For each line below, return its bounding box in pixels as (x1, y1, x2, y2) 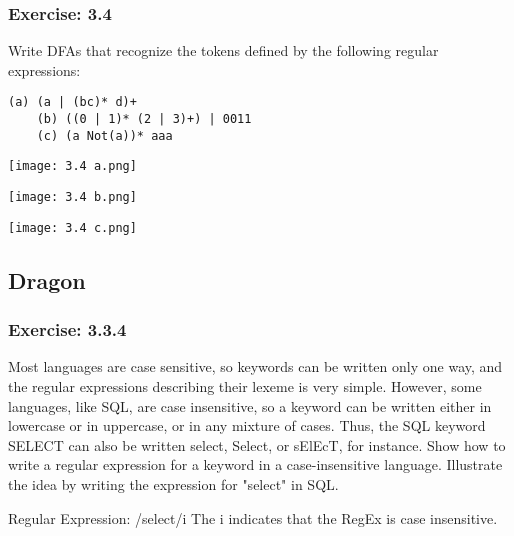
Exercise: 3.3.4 (8, 317, 127, 342)
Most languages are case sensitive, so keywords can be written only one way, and (8, 356, 503, 377)
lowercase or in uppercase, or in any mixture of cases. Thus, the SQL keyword (8, 415, 486, 436)
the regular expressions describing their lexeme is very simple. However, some (8, 375, 482, 396)
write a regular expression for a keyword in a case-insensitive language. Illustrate (8, 454, 503, 475)
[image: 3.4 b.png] (8, 190, 137, 205)
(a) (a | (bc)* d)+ (8, 95, 137, 110)
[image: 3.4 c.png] (8, 220, 137, 235)
